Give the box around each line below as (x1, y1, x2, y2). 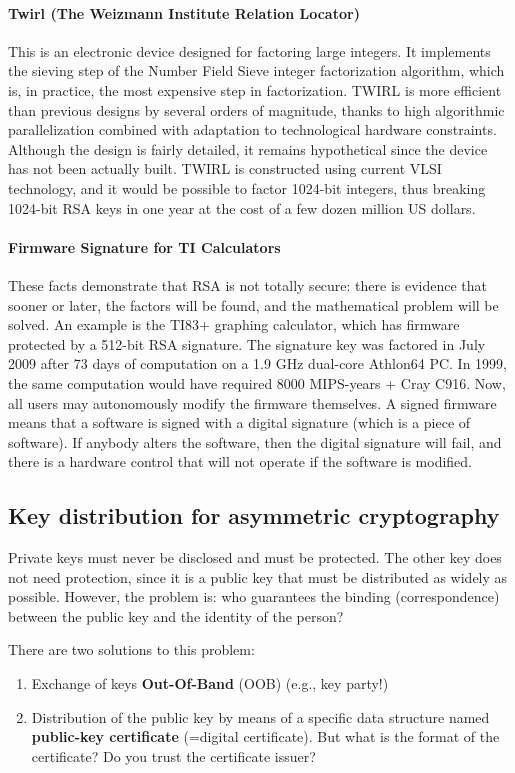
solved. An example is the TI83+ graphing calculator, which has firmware (8, 314, 460, 335)
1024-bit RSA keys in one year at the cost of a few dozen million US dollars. (8, 197, 476, 218)
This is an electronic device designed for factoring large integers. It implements (8, 40, 491, 61)
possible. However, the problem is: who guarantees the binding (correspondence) (8, 586, 500, 607)
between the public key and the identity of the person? (8, 605, 344, 626)
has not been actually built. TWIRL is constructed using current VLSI (8, 158, 442, 179)
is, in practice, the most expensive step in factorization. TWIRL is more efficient (8, 79, 502, 100)
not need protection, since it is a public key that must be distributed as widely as (8, 566, 508, 587)
